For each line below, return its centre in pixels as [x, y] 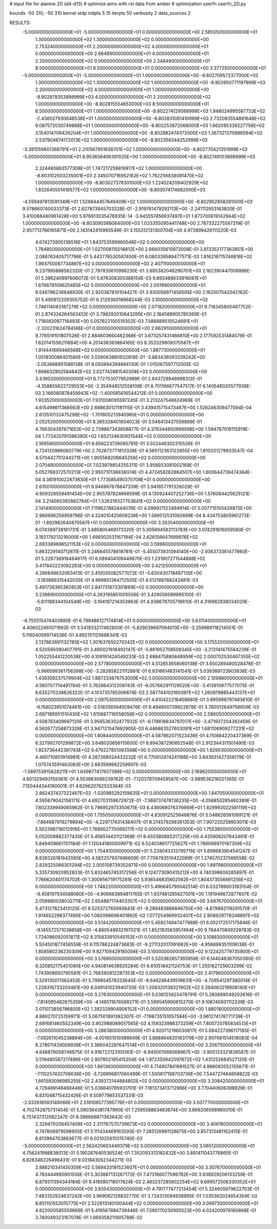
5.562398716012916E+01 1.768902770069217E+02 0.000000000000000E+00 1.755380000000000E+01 [147, 829]
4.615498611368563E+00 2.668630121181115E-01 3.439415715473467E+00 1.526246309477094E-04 [143, 407]
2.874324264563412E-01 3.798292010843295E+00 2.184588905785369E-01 [124, 314]
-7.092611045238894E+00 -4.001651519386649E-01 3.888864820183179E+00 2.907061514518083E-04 [146, 1038]
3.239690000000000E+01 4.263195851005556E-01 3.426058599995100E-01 [118, 594]
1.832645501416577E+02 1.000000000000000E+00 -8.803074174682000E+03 [120, 190]
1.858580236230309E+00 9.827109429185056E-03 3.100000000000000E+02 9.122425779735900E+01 [147, 951]
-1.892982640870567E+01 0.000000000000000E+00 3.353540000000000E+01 [128, 522]
